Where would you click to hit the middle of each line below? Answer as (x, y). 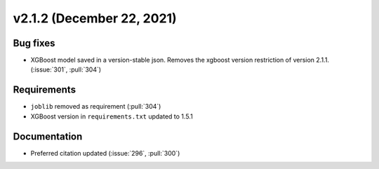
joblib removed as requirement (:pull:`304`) (96, 107)
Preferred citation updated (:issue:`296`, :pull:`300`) (105, 153)
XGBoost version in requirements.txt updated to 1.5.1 (112, 116)
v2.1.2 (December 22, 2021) (95, 18)
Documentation (48, 136)
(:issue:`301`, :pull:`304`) (66, 69)
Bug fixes (34, 43)
